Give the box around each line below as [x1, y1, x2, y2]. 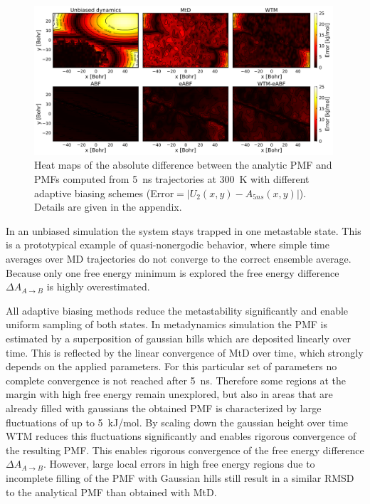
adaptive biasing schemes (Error [34, 185, 174, 200]
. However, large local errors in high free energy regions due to [43, 456, 315, 471]
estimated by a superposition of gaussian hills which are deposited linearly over [6, 331, 351, 345]
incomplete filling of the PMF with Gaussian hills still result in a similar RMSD [6, 470, 354, 485]
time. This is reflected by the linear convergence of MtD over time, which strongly [6, 345, 364, 359]
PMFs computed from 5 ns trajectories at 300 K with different [34, 172, 310, 187]
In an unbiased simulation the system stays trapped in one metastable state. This [6, 223, 361, 238]
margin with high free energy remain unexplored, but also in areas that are [6, 387, 333, 401]
